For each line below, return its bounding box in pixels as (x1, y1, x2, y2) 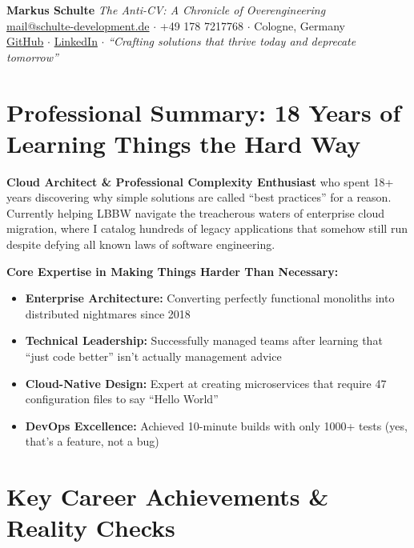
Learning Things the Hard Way (6, 126, 361, 159)
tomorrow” (6, 48, 58, 65)
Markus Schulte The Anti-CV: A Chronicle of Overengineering (6, 2, 326, 18)
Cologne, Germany (254, 17, 345, 34)
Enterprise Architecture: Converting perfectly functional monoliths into (25, 290, 395, 306)
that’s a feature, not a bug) (25, 433, 159, 450)
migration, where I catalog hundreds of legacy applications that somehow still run (6, 220, 408, 237)
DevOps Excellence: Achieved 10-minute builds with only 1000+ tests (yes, (25, 417, 408, 434)
